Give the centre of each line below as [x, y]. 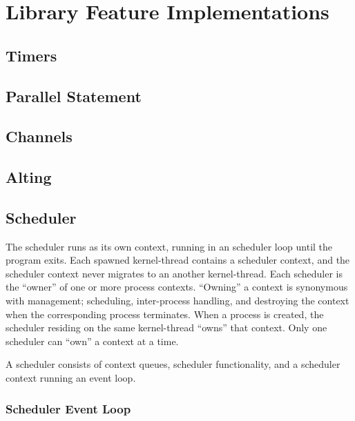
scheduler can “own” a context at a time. [92, 341]
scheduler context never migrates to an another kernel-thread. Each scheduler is [174, 273]
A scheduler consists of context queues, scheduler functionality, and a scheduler [173, 364]
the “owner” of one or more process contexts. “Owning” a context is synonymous [177, 287]
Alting [29, 177]
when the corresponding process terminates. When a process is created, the [165, 314]
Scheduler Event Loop [68, 408]
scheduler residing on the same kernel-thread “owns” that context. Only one [166, 327]
